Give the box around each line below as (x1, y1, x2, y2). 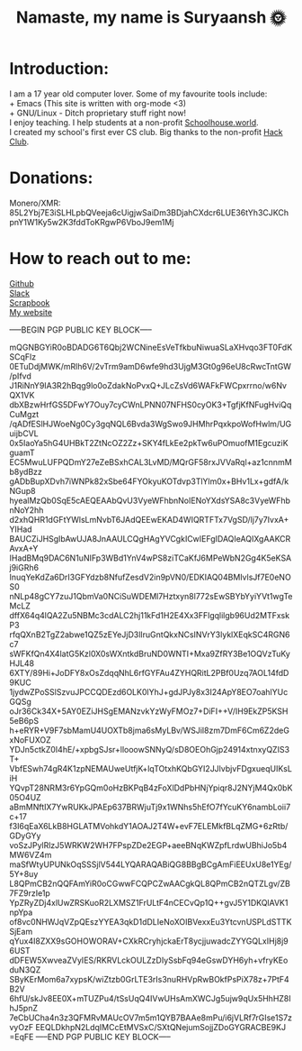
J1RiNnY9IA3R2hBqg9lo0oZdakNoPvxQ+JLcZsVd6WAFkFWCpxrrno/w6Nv (9, 379, 288, 390)
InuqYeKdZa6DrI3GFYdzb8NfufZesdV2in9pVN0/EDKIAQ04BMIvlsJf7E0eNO (9, 571, 292, 582)
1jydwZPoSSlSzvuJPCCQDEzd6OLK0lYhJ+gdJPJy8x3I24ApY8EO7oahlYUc (9, 686, 289, 697)
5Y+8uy (9, 868, 39, 879)
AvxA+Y (9, 543, 39, 553)
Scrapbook (9, 297, 50, 308)
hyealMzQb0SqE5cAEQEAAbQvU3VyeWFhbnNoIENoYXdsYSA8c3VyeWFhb (9, 495, 290, 506)
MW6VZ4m (9, 849, 52, 860)
